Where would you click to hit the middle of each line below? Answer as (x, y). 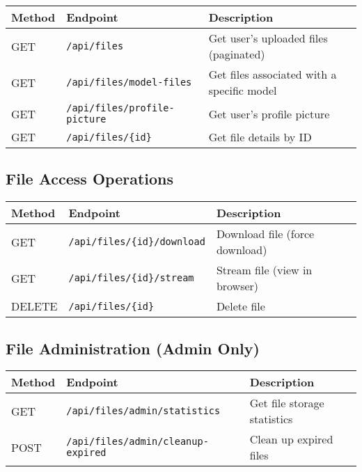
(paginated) (237, 54)
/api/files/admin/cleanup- (137, 442)
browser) (237, 286)
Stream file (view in (264, 270)
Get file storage (287, 403)
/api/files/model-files (129, 82)
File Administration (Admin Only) (133, 348)
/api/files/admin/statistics (143, 411)
